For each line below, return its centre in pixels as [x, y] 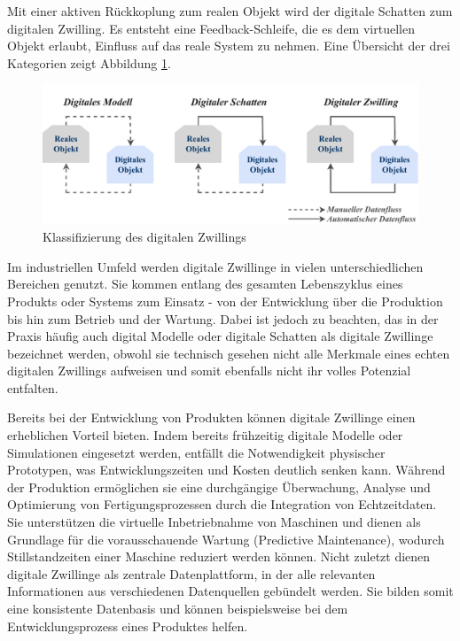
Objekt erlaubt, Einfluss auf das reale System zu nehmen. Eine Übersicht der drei [229, 46]
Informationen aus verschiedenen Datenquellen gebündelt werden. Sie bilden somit [230, 591]
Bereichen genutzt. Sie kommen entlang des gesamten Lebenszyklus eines [205, 284]
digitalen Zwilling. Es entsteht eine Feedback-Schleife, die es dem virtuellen [211, 28]
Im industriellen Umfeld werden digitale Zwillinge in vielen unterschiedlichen [215, 266]
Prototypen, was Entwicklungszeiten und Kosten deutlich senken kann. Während [226, 470]
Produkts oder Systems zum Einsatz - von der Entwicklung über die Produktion [225, 301]
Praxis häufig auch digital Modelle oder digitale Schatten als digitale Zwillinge [220, 336]
